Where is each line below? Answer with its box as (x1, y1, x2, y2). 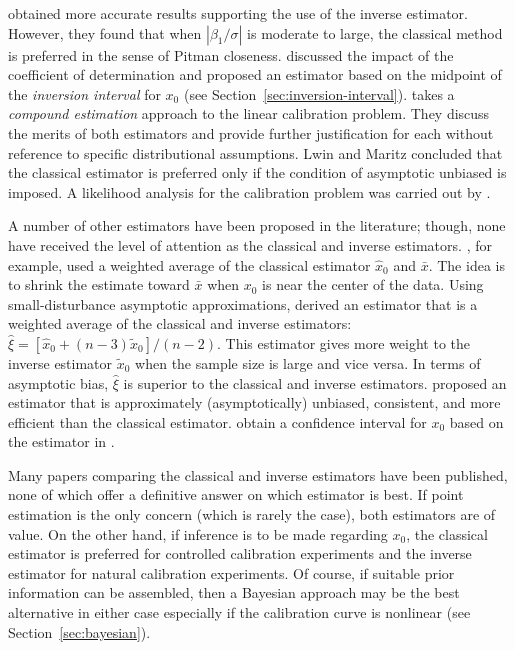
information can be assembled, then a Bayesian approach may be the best (8, 582, 460, 603)
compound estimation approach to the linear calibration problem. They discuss (8, 103, 490, 124)
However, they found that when (8, 22, 202, 43)
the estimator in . (8, 431, 115, 452)
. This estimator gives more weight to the (216, 332, 471, 353)
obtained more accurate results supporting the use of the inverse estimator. (8, 3, 468, 23)
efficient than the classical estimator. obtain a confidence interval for (8, 411, 427, 432)
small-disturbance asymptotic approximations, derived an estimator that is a (8, 293, 478, 314)
